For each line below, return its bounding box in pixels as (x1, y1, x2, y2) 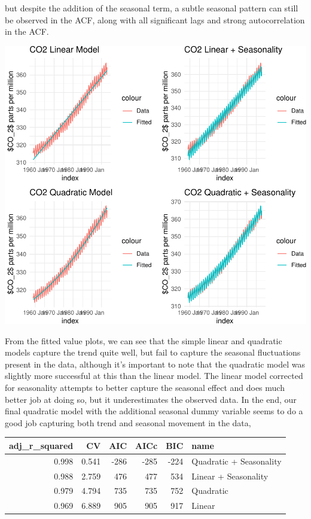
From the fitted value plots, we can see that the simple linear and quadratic (5, 334, 282, 347)
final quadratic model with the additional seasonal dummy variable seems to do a (5, 405, 303, 417)
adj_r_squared (9, 439, 74, 451)
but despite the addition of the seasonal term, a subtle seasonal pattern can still (5, 2, 298, 14)
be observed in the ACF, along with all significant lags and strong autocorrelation (5, 13, 305, 26)
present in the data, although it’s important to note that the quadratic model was (5, 357, 306, 370)
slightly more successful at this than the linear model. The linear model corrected (5, 369, 303, 382)
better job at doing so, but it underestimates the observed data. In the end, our (5, 393, 297, 405)
